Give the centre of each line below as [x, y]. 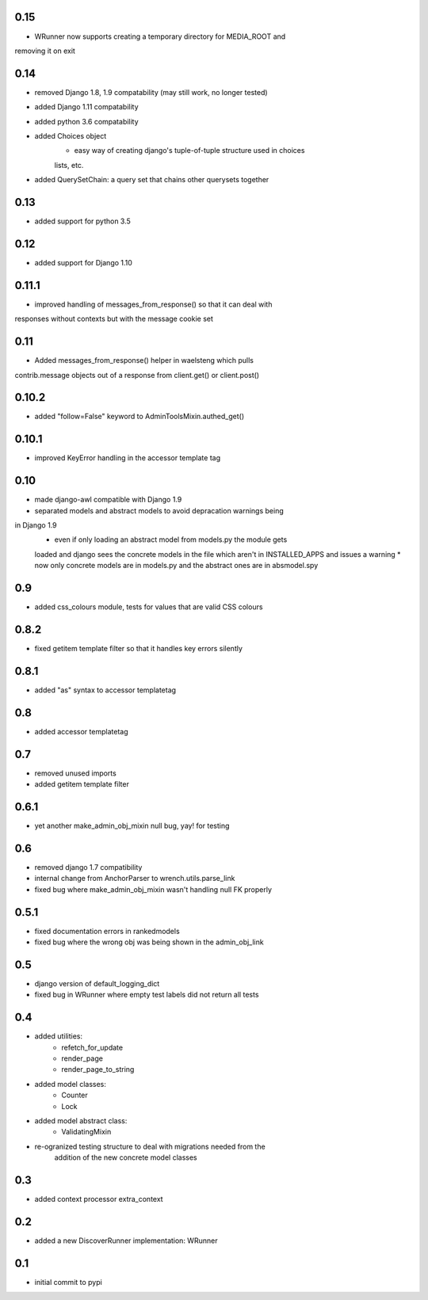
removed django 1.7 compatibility [88, 867]
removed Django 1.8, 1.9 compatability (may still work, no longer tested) [151, 92]
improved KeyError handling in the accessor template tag [128, 458]
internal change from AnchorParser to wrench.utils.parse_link [135, 879]
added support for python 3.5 [82, 221]
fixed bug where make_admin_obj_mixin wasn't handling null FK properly [153, 889]
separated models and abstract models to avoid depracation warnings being [159, 510]
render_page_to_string [98, 1069]
